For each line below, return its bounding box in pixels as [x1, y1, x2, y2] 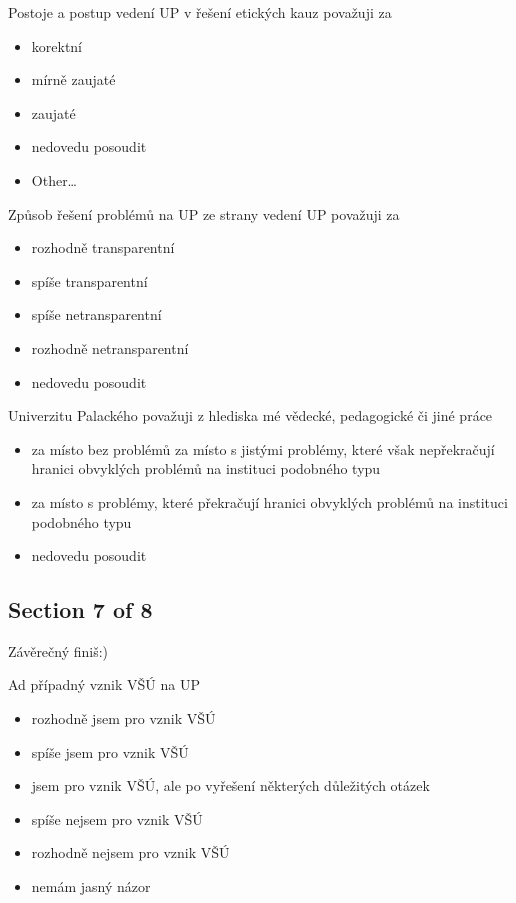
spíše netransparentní [31, 304, 162, 325]
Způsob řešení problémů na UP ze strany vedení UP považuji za [8, 203, 400, 224]
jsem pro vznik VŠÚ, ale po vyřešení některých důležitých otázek [31, 775, 430, 796]
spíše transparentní [31, 270, 148, 291]
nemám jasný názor [31, 876, 151, 897]
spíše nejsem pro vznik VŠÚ [31, 808, 203, 829]
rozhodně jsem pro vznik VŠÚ [31, 708, 216, 729]
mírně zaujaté [31, 69, 116, 90]
